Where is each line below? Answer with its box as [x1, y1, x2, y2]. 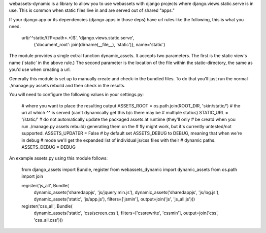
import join [21, 173, 44, 179]
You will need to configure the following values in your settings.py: [9, 92, 144, 98]
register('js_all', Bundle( [21, 182, 69, 188]
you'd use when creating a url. [9, 67, 71, 72]
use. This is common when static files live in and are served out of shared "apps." [9, 7, 175, 13]
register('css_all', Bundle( [21, 203, 73, 209]
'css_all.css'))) [33, 217, 64, 223]
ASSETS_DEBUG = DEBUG [21, 144, 76, 150]
